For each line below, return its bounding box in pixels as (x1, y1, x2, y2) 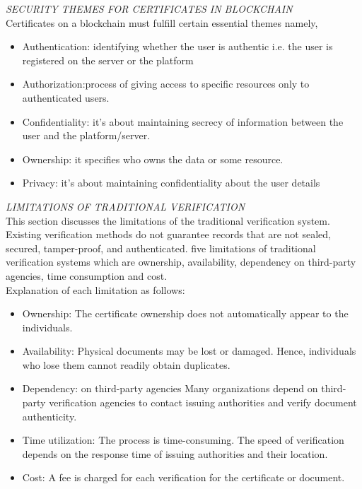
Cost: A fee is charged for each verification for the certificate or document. (22, 470, 345, 485)
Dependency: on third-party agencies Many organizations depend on (22, 381, 318, 396)
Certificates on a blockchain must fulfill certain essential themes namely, (6, 15, 318, 30)
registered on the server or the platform (22, 52, 194, 67)
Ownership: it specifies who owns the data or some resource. (22, 151, 284, 166)
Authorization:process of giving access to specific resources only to (22, 76, 310, 91)
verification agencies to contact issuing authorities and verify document (49, 395, 357, 410)
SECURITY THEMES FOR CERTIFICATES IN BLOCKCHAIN (6, 1, 293, 16)
